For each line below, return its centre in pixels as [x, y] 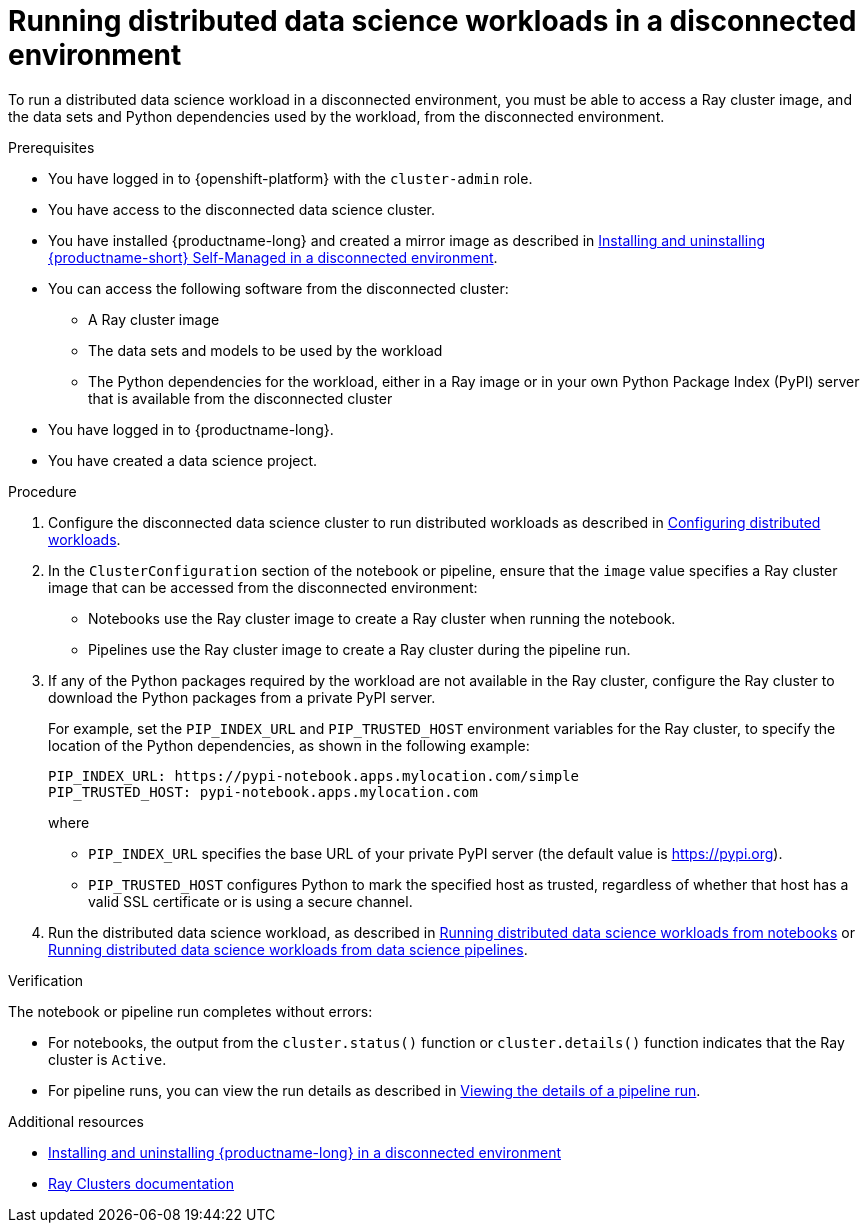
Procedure [42, 491]
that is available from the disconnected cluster [240, 398]
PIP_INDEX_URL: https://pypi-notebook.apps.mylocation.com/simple [314, 775]
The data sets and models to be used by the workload [265, 350]
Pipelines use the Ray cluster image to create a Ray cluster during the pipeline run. [359, 649]
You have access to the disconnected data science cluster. [241, 209]
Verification [46, 980]
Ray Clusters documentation [141, 1183]
